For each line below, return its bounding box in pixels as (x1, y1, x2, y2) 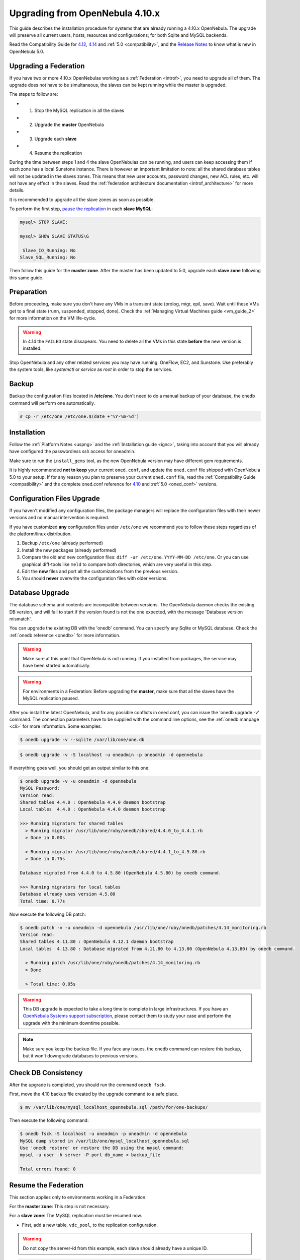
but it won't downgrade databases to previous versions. (23, 1052, 138, 1058)
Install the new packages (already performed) (22, 547, 117, 553)
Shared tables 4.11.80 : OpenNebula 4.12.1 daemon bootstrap (20, 939, 174, 944)
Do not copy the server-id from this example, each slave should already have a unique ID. (23, 1245, 208, 1251)
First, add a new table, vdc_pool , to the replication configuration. (22, 1222, 158, 1228)
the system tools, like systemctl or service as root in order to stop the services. (9, 366, 173, 372)
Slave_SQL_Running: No (20, 255, 76, 261)
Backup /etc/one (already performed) (22, 540, 103, 546)
